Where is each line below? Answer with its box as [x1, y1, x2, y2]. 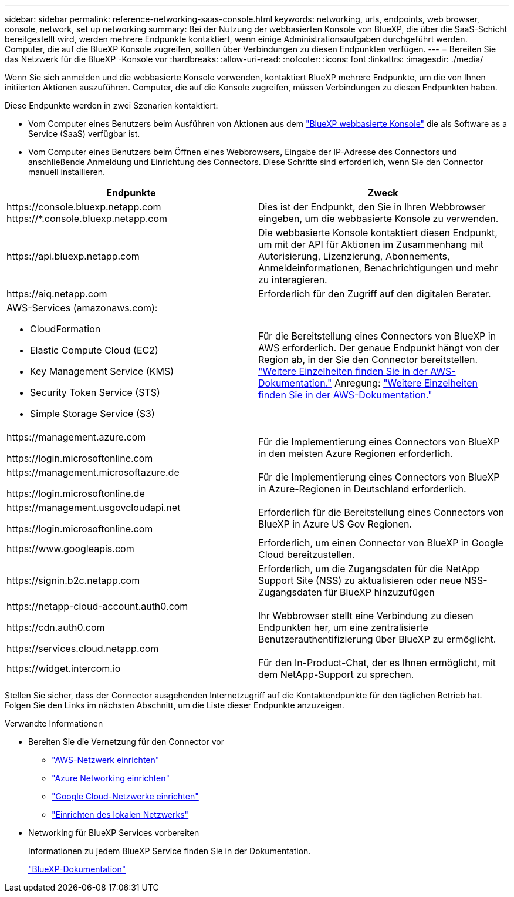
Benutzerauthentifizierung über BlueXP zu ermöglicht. [258, 633, 496, 645]
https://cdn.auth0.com [6, 621, 105, 633]
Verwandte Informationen [5, 718, 103, 728]
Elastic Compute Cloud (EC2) [30, 344, 158, 356]
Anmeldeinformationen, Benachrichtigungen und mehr [258, 262, 498, 274]
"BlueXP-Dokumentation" [28, 864, 126, 874]
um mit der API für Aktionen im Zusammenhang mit [258, 238, 483, 250]
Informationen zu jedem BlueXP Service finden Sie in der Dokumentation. [28, 846, 311, 856]
